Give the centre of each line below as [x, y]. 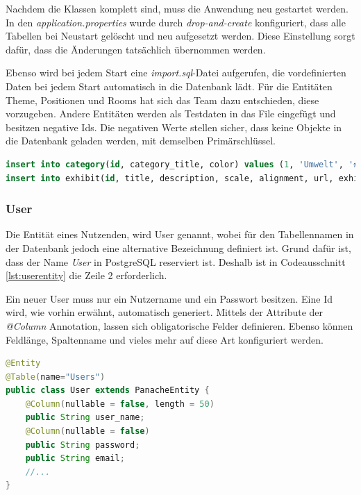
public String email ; [75, 459]
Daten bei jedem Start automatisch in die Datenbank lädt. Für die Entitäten [169, 86]
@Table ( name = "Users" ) [56, 377]
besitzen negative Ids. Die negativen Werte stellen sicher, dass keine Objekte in [174, 127]
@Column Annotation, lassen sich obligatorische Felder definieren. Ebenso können [179, 325]
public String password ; [83, 445]
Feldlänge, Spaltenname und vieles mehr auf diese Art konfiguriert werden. [165, 339]
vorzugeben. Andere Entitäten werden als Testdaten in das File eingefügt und [171, 114]
